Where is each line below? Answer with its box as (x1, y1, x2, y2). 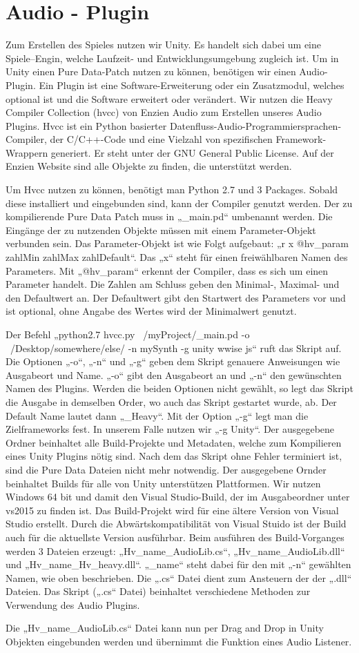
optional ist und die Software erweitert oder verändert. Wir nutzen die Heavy (6, 91, 333, 106)
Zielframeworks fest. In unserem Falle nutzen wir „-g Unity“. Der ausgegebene (6, 422, 335, 436)
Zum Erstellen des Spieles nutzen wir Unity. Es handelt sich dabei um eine (6, 37, 322, 52)
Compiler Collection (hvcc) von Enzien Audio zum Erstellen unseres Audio (6, 105, 322, 119)
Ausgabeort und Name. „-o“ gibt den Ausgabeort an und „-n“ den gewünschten (6, 367, 342, 382)
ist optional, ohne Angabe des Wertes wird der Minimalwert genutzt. (6, 304, 297, 318)
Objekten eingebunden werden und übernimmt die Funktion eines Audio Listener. (6, 634, 352, 649)
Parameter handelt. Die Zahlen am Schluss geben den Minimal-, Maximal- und (6, 277, 340, 291)
